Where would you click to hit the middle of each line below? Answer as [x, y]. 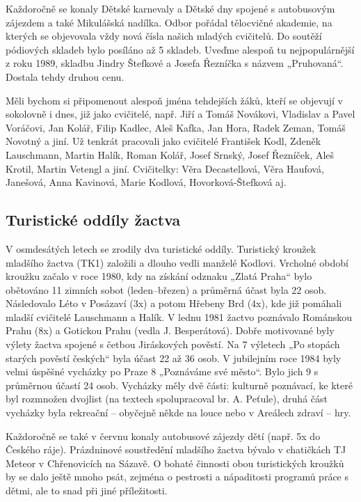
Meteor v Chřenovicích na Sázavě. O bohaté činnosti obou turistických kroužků [175, 463]
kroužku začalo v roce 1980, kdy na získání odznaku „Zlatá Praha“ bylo [159, 276]
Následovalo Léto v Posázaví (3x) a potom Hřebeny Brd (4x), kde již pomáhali [174, 303]
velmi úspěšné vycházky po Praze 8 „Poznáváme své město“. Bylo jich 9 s [162, 371]
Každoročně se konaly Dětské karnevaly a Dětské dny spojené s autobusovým [170, 8]
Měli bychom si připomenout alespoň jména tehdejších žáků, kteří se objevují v [174, 100]
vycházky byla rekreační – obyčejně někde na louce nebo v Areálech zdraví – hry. [178, 413]
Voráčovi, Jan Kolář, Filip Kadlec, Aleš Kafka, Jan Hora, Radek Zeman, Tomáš [176, 127]
